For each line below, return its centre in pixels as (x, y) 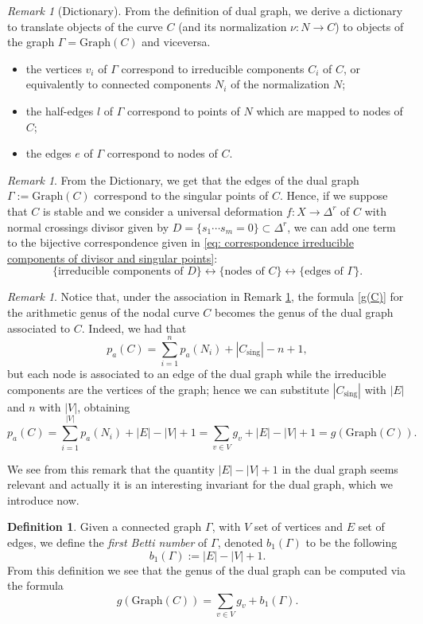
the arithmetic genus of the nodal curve (103, 312)
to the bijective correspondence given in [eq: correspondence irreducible (180, 242)
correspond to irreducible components (213, 68)
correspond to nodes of (162, 153)
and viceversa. (176, 42)
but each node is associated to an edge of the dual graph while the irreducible (197, 374)
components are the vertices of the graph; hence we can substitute (168, 389)
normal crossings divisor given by (88, 226)
